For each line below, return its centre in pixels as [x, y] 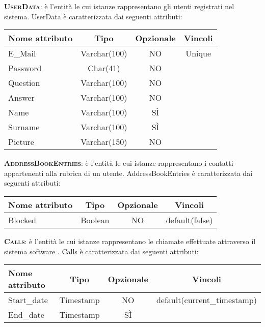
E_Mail [22, 53]
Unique [198, 53]
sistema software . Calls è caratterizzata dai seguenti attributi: [101, 251]
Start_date [28, 300]
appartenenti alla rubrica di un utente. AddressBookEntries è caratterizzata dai [128, 173]
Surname [24, 127]
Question [24, 83]
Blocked [22, 220]
